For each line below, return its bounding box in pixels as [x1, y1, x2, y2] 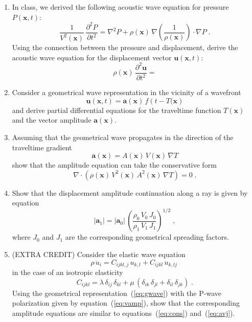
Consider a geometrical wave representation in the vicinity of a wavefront [12, 87, 241, 98]
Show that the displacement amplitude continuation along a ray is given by [12, 187, 248, 198]
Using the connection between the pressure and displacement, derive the [12, 42, 238, 53]
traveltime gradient [12, 142, 72, 152]
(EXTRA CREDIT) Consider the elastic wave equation [12, 249, 186, 260]
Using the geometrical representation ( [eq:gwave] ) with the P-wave [12, 287, 221, 298]
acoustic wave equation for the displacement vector [12, 52, 172, 62]
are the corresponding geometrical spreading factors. [65, 232, 229, 242]
